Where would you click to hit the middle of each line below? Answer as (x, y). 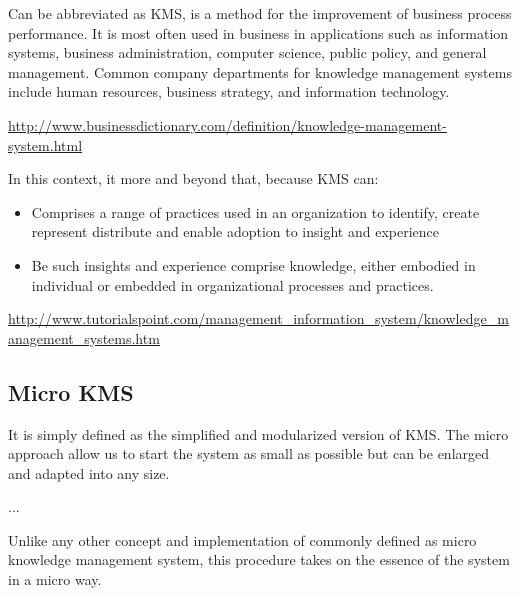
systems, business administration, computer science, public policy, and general (247, 52)
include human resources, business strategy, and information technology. (229, 91)
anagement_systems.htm (84, 337)
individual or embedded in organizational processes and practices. (232, 284)
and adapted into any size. (89, 472)
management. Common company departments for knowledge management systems (260, 71)
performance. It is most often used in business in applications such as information (258, 32)
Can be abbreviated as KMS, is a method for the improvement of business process (260, 13)
